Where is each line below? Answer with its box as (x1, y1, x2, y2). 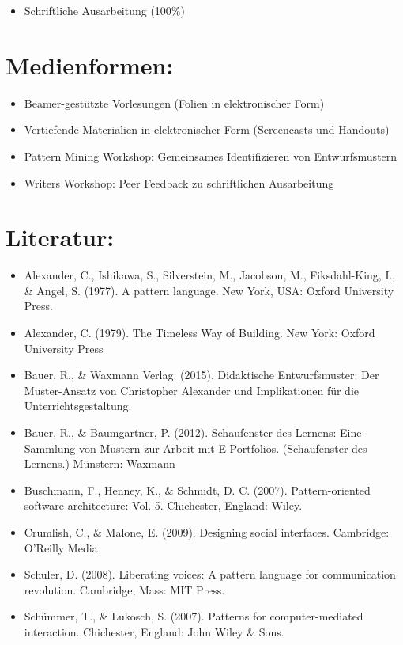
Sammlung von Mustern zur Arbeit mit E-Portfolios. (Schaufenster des (24, 439, 367, 456)
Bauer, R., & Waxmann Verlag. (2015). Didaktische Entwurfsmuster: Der (24, 366, 379, 383)
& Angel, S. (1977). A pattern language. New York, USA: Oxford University (24, 282, 394, 298)
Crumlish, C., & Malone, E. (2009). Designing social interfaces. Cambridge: (24, 523, 390, 540)
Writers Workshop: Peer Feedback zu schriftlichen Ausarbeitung (24, 174, 334, 191)
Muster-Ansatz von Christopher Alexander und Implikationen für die (24, 381, 360, 398)
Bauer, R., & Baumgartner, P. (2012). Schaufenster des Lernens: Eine (24, 423, 362, 440)
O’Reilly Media (24, 539, 98, 556)
